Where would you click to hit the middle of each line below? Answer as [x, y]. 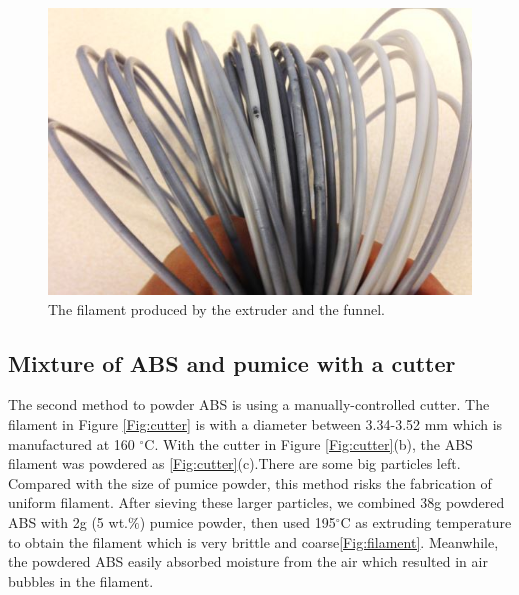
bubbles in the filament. [81, 580]
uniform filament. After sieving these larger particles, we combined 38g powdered [256, 502]
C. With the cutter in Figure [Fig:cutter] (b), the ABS [308, 443]
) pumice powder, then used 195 [237, 522]
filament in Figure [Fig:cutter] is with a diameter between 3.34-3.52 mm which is [255, 424]
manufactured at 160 [71, 443]
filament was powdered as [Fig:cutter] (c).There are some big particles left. [234, 463]
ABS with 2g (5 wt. [68, 522]
